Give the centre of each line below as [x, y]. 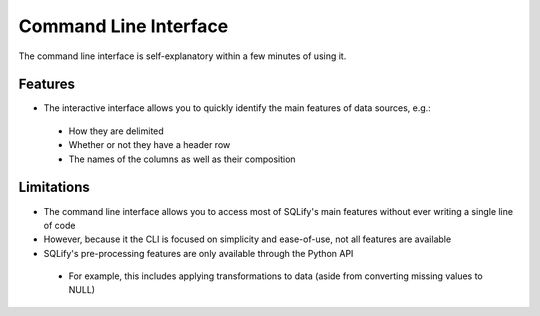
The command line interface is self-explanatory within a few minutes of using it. [182, 56]
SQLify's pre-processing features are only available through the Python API [198, 253]
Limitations [54, 187]
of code [59, 225]
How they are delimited [116, 131]
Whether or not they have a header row [149, 145]
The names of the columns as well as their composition [182, 159]
